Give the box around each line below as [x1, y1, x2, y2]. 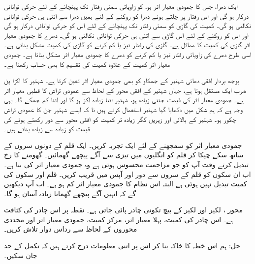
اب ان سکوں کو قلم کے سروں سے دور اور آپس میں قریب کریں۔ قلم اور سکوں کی [4, 169, 251, 179]
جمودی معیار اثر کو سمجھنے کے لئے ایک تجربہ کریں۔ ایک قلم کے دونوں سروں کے [4, 140, 242, 150]
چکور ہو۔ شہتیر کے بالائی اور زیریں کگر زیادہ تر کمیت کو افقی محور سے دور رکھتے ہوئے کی [4, 114, 237, 124]
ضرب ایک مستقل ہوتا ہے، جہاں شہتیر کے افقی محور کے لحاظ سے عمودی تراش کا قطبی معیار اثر [4, 85, 247, 95]
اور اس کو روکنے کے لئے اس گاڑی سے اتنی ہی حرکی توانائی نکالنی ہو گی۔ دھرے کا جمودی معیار [4, 29, 249, 40]
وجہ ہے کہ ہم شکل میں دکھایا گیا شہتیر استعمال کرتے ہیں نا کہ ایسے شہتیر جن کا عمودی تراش [4, 104, 243, 114]
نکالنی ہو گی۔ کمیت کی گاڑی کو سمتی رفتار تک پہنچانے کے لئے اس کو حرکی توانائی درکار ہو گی [4, 20, 251, 30]
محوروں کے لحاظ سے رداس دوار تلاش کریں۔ [4, 224, 137, 234]
